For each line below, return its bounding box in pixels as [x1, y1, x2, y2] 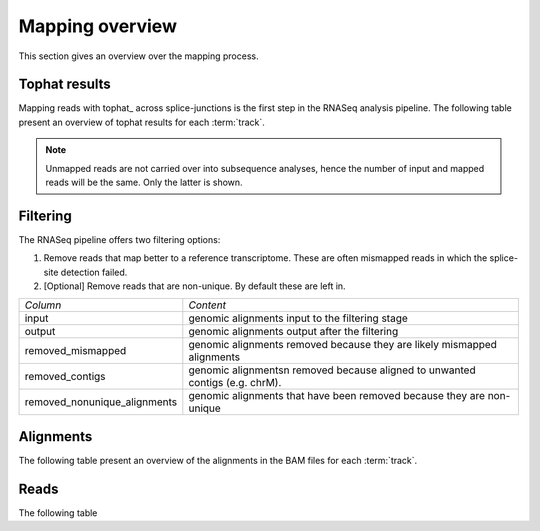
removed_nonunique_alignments [24, 395, 178, 409]
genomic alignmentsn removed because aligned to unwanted [188, 363, 476, 377]
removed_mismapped [24, 344, 127, 358]
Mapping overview [18, 15, 177, 37]
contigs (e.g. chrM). [188, 376, 282, 390]
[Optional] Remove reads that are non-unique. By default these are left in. [43, 280, 346, 292]
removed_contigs [24, 370, 106, 384]
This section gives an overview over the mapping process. [18, 50, 259, 62]
